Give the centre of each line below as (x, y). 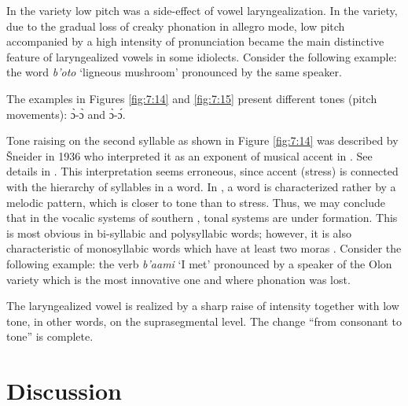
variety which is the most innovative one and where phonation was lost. (178, 279)
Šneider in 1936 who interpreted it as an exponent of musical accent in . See (189, 155)
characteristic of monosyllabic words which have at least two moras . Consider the (204, 248)
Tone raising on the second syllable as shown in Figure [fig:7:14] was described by (202, 140)
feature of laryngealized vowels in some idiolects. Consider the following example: (202, 56)
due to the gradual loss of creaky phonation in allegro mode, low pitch (176, 26)
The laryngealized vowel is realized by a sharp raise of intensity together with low (203, 306)
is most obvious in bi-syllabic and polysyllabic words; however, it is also (179, 233)
